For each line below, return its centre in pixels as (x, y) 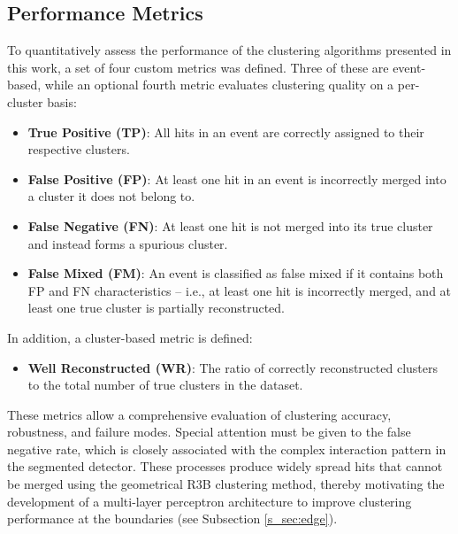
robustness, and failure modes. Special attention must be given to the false (209, 432)
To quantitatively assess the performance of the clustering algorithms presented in (229, 50)
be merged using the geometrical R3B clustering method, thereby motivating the (226, 484)
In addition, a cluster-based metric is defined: (130, 337)
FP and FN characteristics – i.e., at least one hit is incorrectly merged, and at (240, 290)
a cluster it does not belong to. (111, 196)
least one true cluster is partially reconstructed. (156, 308)
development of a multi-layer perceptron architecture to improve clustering (210, 501)
